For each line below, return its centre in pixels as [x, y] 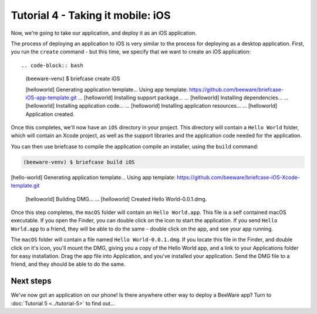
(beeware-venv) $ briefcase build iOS [79, 162]
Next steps [31, 281]
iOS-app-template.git [51, 98]
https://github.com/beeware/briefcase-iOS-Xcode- [239, 177]
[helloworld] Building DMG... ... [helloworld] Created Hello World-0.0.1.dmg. [116, 199]
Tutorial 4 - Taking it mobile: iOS [91, 15]
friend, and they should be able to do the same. [68, 264]
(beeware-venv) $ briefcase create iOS [73, 79]
